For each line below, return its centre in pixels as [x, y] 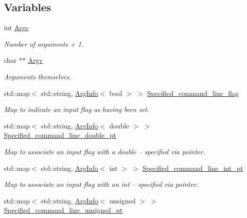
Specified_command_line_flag [193, 93]
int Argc [16, 27]
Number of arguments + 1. [44, 44]
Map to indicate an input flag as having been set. [77, 109]
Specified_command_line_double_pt [60, 135]
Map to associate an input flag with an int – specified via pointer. [101, 184]
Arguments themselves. [38, 76]
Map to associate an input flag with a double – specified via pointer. [105, 151]
